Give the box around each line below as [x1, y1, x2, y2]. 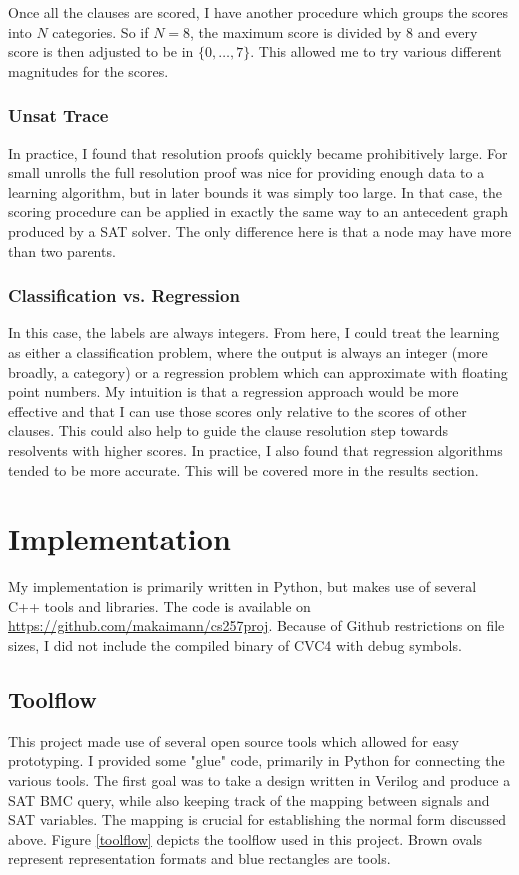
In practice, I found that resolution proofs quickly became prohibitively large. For [8, 142, 508, 163]
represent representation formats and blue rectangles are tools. [8, 848, 391, 869]
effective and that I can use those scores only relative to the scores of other [8, 400, 467, 421]
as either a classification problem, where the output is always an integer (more [8, 341, 488, 362]
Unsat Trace [8, 103, 109, 128]
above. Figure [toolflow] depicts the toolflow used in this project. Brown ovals [8, 828, 483, 849]
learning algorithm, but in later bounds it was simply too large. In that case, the [8, 181, 502, 202]
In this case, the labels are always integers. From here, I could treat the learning [8, 322, 500, 343]
